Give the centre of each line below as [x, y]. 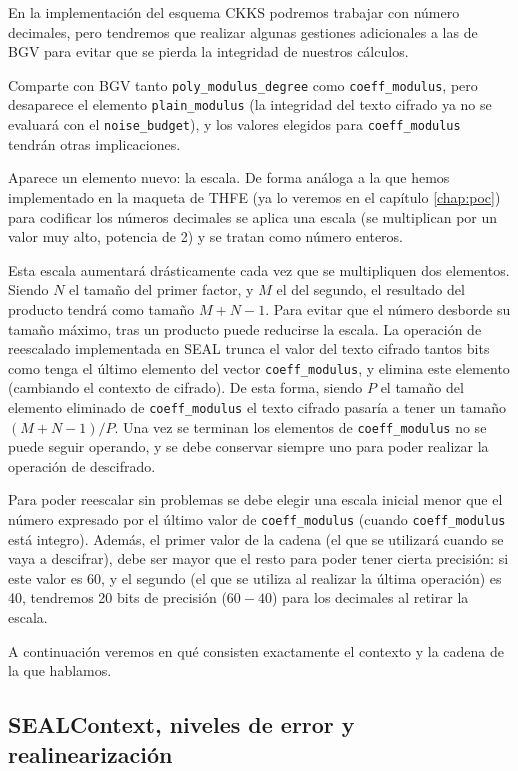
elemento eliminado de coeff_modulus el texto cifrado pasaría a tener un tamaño [257, 406]
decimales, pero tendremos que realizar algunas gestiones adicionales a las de [243, 31]
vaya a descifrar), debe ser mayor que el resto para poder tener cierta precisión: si [258, 558]
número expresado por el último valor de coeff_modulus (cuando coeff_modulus [257, 519]
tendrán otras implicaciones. [94, 143]
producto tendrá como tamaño [101, 308]
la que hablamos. [60, 670]
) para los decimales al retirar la [370, 597]
